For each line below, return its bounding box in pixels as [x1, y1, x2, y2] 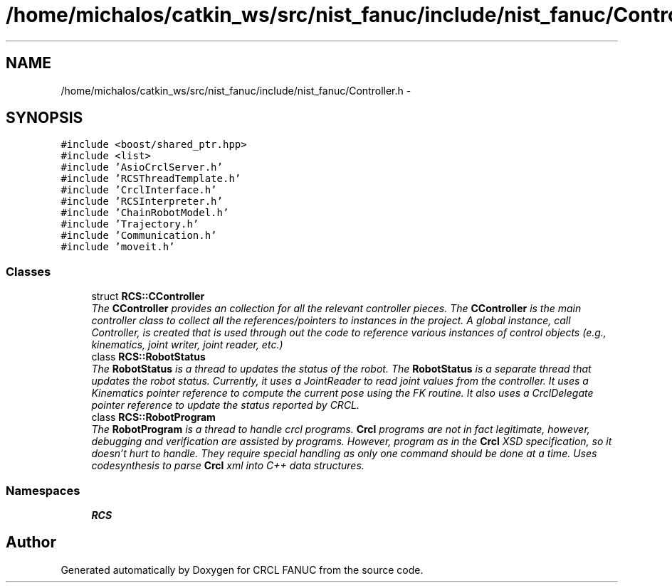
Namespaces [6, 483, 80, 498]
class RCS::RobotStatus [91, 351, 206, 363]
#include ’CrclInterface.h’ [61, 184, 217, 196]
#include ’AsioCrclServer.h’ [61, 161, 223, 173]
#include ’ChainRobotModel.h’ [61, 207, 229, 219]
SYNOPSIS [6, 109, 83, 127]
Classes [6, 264, 51, 279]
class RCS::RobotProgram [91, 411, 216, 424]
